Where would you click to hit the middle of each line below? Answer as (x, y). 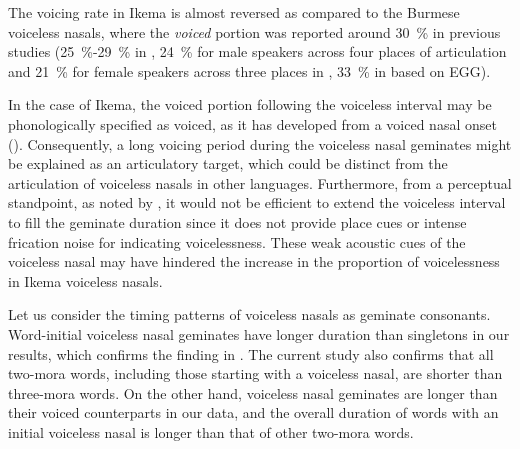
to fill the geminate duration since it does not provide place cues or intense (237, 221)
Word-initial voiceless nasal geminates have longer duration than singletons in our (259, 333)
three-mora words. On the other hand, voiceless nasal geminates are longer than (253, 392)
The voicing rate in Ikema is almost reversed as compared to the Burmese (234, 12)
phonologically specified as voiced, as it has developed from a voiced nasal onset (252, 123)
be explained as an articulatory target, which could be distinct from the (228, 163)
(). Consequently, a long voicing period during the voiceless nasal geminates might (260, 143)
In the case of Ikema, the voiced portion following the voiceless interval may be (250, 104)
